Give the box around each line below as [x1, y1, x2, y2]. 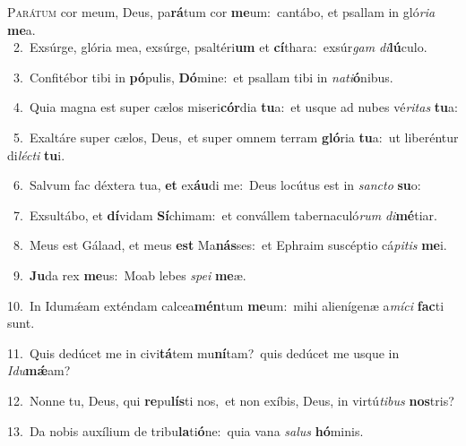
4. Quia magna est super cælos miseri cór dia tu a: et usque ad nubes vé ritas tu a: [13, 98, 458, 116]
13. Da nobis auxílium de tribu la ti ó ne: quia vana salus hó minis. [7, 421, 364, 440]
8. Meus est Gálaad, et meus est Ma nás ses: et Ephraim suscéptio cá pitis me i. [13, 236, 447, 254]
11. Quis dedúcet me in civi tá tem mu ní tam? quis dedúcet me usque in [7, 343, 400, 362]
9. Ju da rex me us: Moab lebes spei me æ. [13, 265, 246, 284]
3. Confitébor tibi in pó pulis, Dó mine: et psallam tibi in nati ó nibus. [13, 67, 393, 86]
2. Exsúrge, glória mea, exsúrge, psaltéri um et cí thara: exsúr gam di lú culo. [13, 38, 427, 56]
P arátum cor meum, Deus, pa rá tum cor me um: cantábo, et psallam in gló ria [7, 3, 436, 21]
